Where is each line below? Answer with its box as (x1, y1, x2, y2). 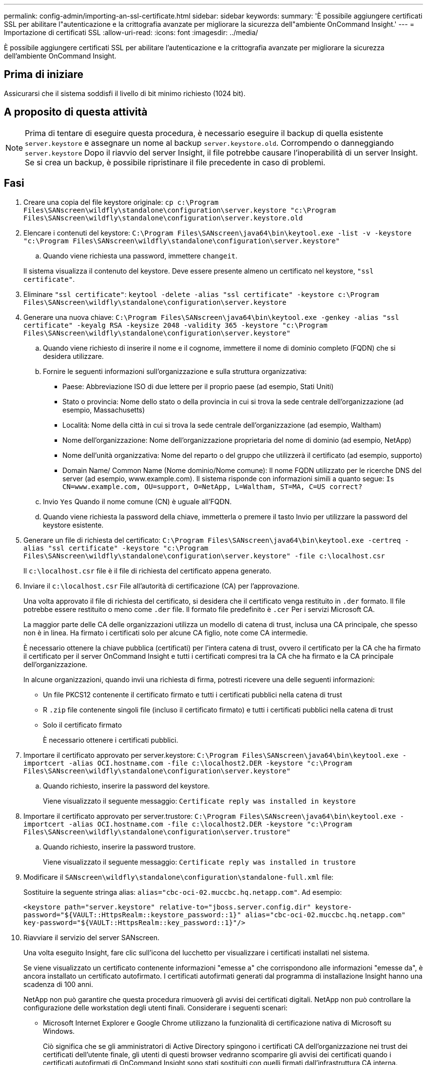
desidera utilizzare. (43, 352, 104, 360)
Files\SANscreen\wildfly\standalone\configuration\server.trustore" (23, 828, 291, 836)
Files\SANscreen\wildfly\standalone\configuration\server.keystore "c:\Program (23, 206, 336, 214)
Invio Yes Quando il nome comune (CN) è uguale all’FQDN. (43, 497, 232, 506)
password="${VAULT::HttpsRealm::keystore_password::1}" (23, 910, 241, 919)
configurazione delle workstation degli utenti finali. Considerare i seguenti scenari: (23, 1003, 288, 1012)
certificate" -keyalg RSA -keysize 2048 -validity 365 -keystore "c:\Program (23, 321, 328, 329)
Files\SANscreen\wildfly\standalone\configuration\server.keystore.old (23, 214, 303, 222)
